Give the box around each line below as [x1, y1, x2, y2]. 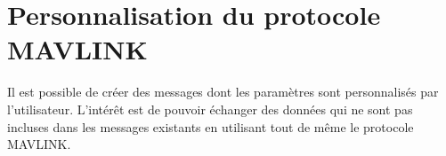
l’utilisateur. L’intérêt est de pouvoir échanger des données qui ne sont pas [7, 99, 413, 118]
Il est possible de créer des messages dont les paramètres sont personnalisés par [7, 82, 439, 101]
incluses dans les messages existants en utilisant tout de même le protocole [7, 117, 414, 136]
